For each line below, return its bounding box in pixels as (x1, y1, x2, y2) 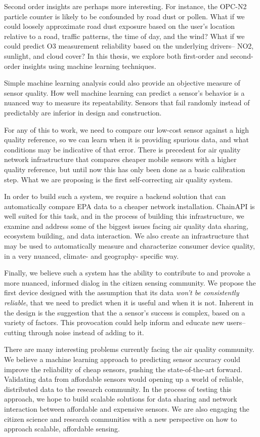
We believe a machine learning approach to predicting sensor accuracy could (4, 354, 241, 364)
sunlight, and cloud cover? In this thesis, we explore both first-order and (4, 50, 228, 61)
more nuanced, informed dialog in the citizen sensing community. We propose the (4, 277, 256, 288)
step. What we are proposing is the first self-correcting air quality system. (4, 174, 233, 184)
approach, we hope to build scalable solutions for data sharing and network (4, 393, 237, 404)
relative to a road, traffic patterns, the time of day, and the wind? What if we (4, 30, 245, 41)
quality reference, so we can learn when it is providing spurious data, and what (4, 134, 249, 145)
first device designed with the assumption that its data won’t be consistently (4, 287, 239, 298)
